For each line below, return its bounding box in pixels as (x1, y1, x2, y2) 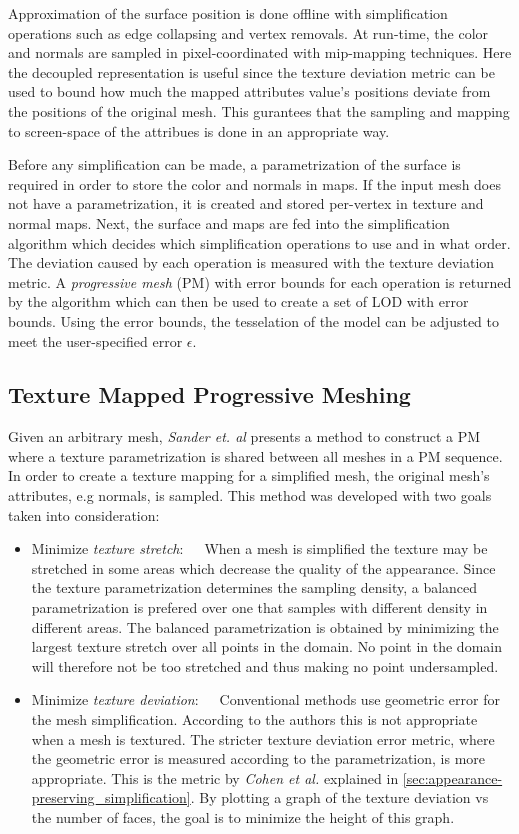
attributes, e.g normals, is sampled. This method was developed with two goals (8, 485, 492, 506)
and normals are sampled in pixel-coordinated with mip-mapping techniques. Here (8, 42, 512, 63)
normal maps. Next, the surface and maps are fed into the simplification (8, 212, 450, 233)
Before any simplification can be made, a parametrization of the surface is (8, 154, 461, 175)
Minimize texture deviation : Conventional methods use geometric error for (31, 689, 500, 710)
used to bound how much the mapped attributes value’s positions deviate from (8, 81, 491, 102)
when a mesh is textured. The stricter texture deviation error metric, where (31, 728, 495, 749)
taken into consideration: (8, 504, 160, 525)
